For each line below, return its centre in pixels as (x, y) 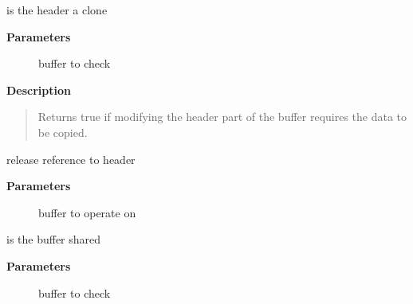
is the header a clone (57, 10)
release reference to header (71, 159)
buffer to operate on (87, 212)
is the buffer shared (54, 239)
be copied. (63, 132)
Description (39, 90)
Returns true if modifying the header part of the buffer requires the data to (222, 117)
